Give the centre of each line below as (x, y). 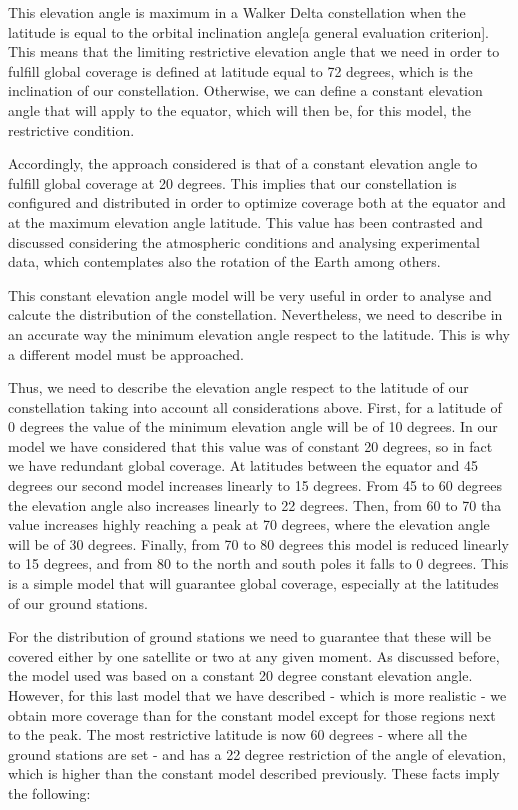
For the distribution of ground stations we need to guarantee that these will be (249, 636)
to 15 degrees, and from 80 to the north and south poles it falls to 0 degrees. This (258, 563)
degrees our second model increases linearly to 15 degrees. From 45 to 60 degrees (255, 485)
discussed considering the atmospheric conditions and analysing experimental (244, 241)
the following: (49, 792)
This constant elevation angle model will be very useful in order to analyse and (250, 294)
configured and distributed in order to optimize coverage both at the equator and (257, 202)
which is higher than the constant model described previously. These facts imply (254, 773)
